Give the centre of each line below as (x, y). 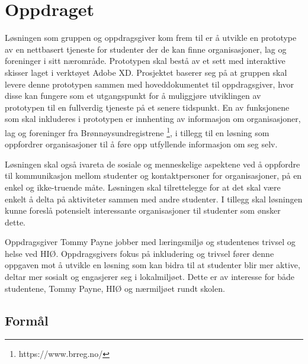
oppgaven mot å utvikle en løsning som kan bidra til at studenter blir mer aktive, (153, 265)
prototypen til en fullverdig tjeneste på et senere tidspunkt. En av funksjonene (147, 107)
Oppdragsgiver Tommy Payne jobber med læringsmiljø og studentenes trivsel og (150, 242)
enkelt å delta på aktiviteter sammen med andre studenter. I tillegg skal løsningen (154, 199)
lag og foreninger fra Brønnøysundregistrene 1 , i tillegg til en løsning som (137, 131)
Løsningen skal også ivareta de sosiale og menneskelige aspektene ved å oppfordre (153, 164)
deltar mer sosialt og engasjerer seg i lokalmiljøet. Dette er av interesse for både (150, 277)
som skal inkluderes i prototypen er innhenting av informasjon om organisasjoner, (153, 119)
